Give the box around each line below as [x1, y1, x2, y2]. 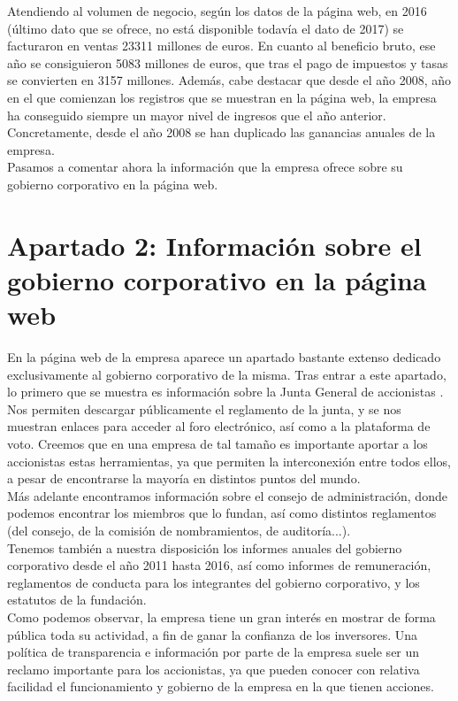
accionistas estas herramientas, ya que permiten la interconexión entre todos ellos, [7, 451, 451, 470]
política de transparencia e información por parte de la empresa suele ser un [7, 643, 420, 661]
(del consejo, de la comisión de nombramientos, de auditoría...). [7, 520, 351, 539]
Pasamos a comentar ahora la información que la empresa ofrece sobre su [7, 158, 403, 176]
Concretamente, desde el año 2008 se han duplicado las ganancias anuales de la [7, 123, 436, 142]
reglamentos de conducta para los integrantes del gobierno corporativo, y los [7, 573, 420, 591]
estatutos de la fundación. [7, 590, 147, 609]
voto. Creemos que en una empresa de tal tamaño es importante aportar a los [7, 435, 428, 452]
